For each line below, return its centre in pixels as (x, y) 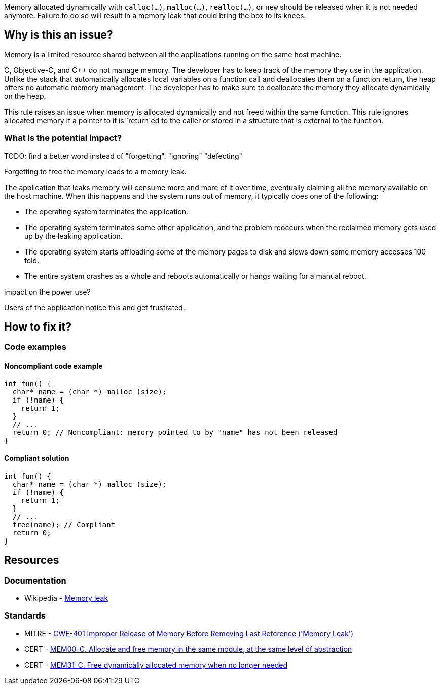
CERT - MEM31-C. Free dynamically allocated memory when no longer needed (156, 665)
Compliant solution (37, 458)
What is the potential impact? (63, 138)
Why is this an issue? (59, 35)
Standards (25, 616)
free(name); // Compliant (64, 524)
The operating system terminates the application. (106, 211)
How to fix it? (38, 327)
